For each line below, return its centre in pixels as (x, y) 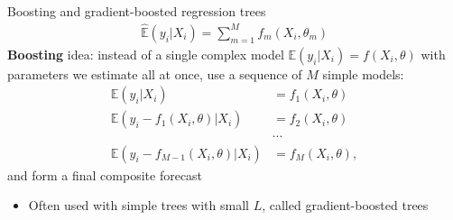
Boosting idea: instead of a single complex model (146, 54)
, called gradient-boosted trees (345, 205)
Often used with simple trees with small (139, 205)
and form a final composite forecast (105, 174)
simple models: (363, 73)
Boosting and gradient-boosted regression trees (137, 11)
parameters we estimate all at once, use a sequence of (155, 73)
